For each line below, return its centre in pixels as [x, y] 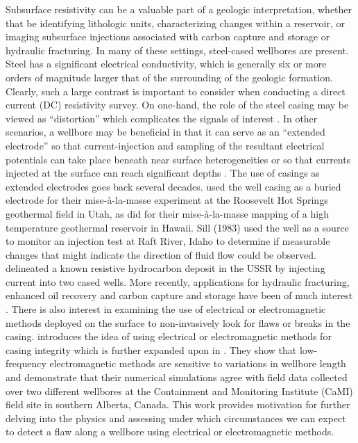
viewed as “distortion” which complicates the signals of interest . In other [162, 118]
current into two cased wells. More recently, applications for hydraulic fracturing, [178, 281]
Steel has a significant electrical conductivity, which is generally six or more [166, 64]
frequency [26, 363]
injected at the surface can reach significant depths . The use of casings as [163, 173]
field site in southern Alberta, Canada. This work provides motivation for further [178, 404]
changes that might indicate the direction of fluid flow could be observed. [161, 254]
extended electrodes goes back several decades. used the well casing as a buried [173, 186]
